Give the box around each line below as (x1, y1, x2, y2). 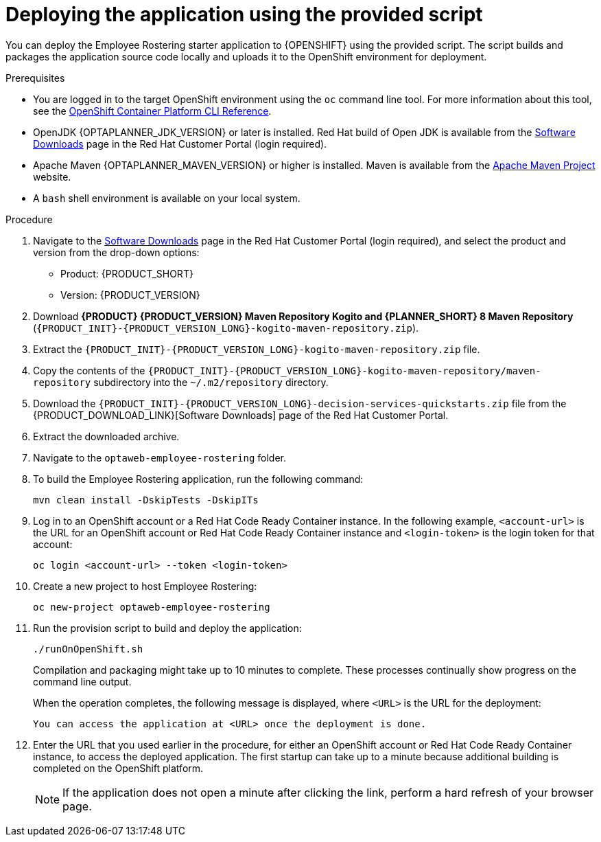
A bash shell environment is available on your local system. (33, 192, 300, 204)
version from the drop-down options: (33, 246, 200, 258)
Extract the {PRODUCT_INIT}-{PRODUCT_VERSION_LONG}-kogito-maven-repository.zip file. (33, 343, 480, 355)
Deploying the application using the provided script (5, 3, 483, 26)
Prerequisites (5, 71, 65, 84)
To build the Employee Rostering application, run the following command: (33, 473, 364, 485)
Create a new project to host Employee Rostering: (33, 580, 257, 592)
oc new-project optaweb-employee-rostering (33, 601, 270, 613)
